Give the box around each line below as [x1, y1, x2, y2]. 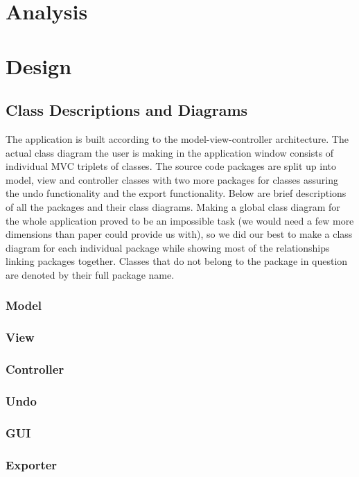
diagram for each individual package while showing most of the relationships [6, 240, 330, 254]
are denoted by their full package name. [6, 267, 175, 281]
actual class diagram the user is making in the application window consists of [6, 145, 334, 159]
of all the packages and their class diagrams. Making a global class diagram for [6, 199, 340, 214]
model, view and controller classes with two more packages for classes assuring [6, 172, 338, 187]
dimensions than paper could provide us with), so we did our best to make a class [6, 227, 353, 241]
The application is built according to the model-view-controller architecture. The [6, 131, 349, 146]
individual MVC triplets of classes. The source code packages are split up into [6, 159, 337, 173]
